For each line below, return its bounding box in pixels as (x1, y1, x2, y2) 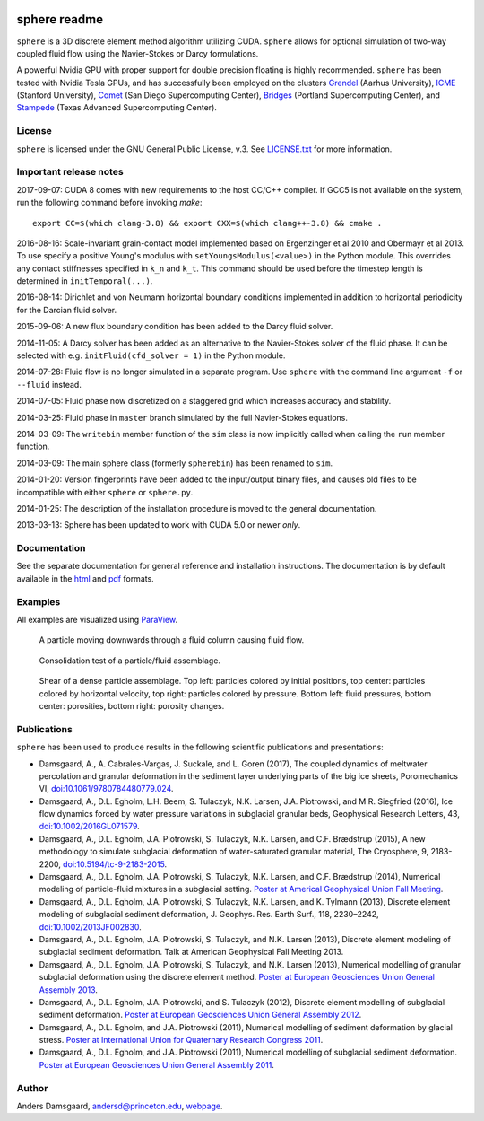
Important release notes (16, 166, 125, 179)
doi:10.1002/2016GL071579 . (39, 821, 141, 832)
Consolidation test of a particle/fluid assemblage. (39, 655, 221, 666)
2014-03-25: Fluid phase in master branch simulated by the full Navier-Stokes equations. (16, 412, 349, 423)
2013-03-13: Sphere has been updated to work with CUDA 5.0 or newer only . (16, 520, 301, 530)
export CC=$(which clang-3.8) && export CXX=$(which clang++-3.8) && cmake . (32, 218, 383, 228)
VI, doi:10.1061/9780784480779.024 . (39, 784, 174, 794)
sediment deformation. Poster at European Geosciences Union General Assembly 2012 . (39, 1010, 362, 1020)
